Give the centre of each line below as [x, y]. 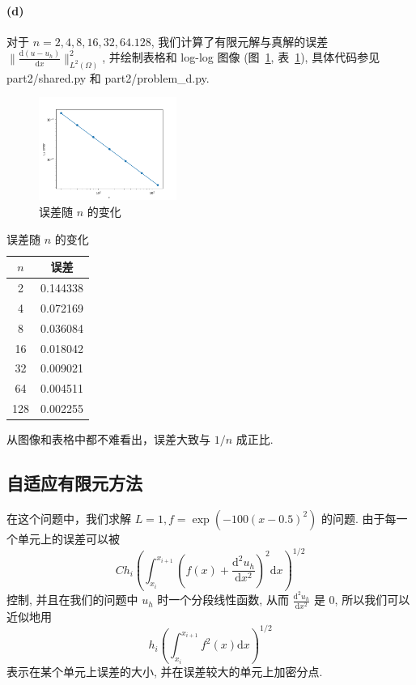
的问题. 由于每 [359, 518]
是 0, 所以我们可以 [362, 600]
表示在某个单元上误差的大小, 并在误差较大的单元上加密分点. [165, 671]
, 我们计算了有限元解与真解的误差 [240, 41]
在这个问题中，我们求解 [69, 518]
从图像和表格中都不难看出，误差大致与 [108, 439]
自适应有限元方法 [74, 483]
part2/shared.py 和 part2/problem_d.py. [108, 77]
